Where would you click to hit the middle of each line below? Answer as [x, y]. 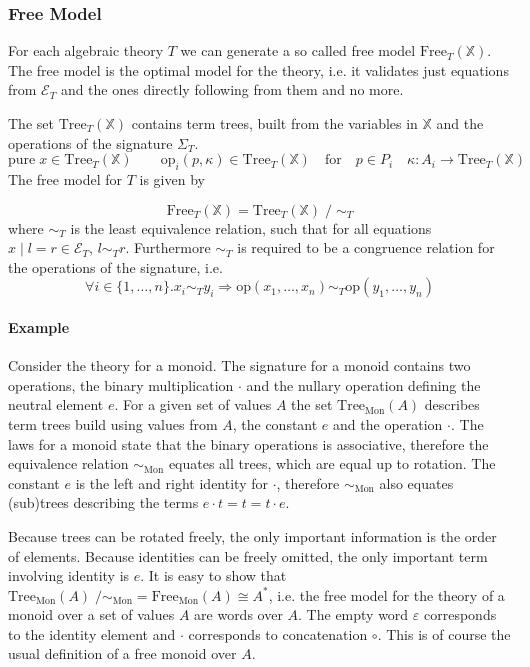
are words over [238, 614]
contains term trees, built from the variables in [274, 123]
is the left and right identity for [171, 482]
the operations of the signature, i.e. [115, 266]
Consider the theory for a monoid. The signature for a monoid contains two [239, 365]
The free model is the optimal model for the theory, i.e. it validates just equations [258, 69]
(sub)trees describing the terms [103, 502]
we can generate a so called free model [298, 50]
